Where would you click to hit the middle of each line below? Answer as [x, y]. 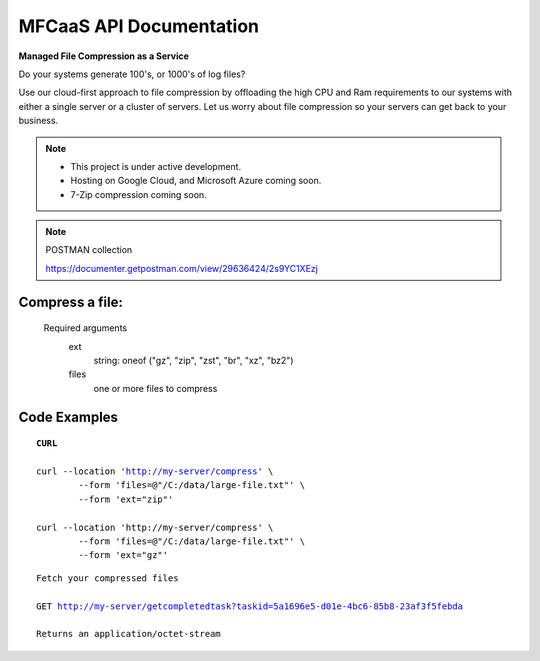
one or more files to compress [155, 388]
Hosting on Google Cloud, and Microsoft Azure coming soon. [196, 181]
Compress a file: [71, 301]
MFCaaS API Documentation [139, 26]
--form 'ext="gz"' [123, 555]
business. [38, 121]
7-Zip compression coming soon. [138, 194]
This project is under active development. [156, 166]
